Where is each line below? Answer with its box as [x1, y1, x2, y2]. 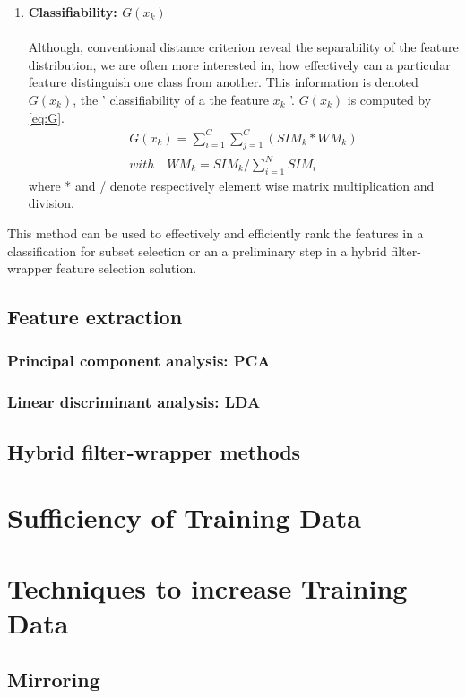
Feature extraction [7, 303, 183, 331]
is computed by [347, 90, 432, 108]
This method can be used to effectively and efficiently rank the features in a [7, 224, 424, 242]
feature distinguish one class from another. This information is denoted [28, 73, 419, 91]
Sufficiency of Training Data [7, 499, 361, 536]
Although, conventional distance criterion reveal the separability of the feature [28, 38, 459, 56]
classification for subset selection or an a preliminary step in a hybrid [7, 241, 387, 260]
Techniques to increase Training [7, 569, 408, 606]
